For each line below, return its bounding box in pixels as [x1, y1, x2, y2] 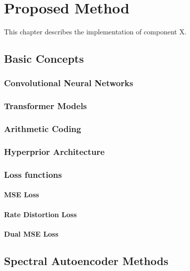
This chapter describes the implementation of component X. [4, 26, 187, 37]
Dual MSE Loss [4, 228, 59, 239]
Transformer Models [4, 100, 87, 112]
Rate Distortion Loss [4, 209, 77, 219]
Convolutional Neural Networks [4, 77, 133, 89]
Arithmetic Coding [4, 123, 81, 135]
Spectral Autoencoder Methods [4, 253, 169, 268]
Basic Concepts [4, 51, 84, 66]
